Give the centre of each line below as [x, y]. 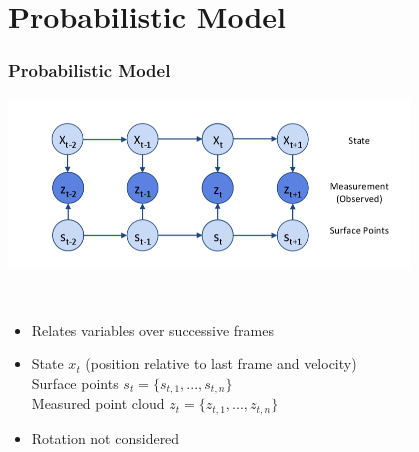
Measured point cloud [98, 403]
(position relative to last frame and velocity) [221, 363]
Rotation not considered [105, 437]
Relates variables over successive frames [152, 329]
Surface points [75, 382]
